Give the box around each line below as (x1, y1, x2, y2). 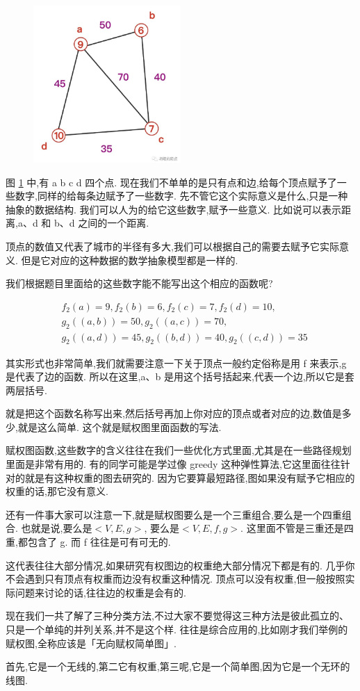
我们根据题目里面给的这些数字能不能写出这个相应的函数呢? (6, 276, 273, 291)
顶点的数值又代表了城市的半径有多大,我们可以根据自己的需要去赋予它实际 (6, 239, 339, 254)
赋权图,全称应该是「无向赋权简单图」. (6, 635, 177, 650)
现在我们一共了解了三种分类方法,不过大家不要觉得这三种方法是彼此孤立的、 (6, 608, 349, 623)
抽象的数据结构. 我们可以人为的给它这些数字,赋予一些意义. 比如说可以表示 (6, 202, 341, 216)
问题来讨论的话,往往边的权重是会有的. (15, 585, 186, 599)
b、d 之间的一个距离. (54, 216, 149, 230)
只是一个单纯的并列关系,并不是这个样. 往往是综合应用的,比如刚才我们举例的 (6, 622, 348, 636)
